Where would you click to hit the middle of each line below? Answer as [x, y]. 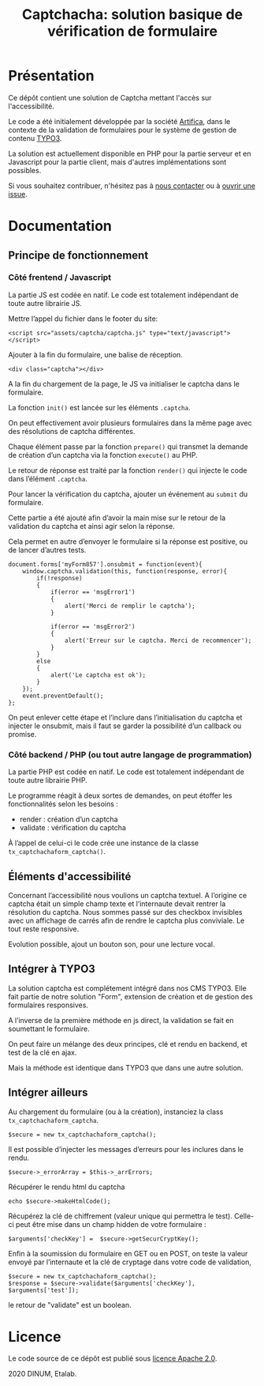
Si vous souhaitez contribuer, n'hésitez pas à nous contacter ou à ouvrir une [132, 185]
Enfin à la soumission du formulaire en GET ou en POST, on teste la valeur [128, 1253]
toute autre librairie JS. [45, 303]
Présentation [51, 76]
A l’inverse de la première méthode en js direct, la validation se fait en [121, 1020]
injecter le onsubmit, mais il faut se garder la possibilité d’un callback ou [125, 726]
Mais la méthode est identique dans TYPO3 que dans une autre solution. [126, 1067]
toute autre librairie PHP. [48, 780]
